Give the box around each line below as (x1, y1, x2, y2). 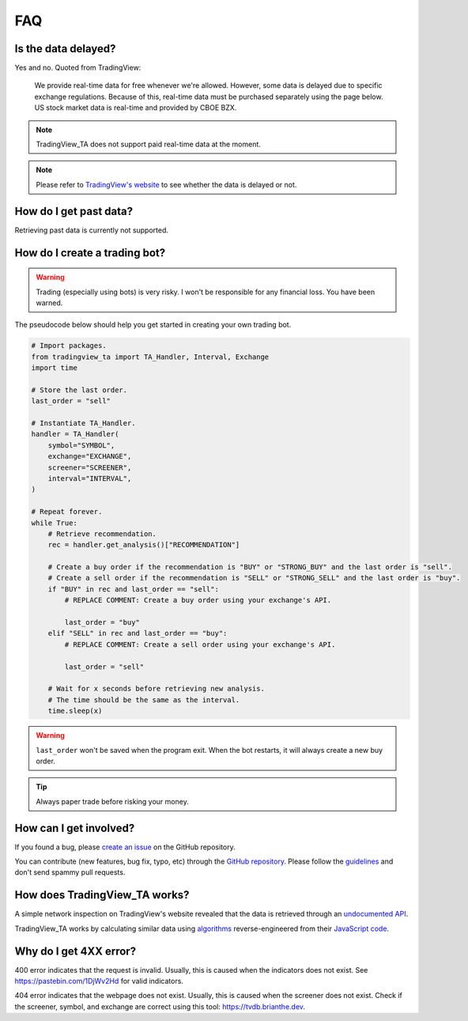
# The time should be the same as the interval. (47, 695, 240, 704)
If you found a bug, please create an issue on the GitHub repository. (14, 842, 236, 852)
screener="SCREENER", (47, 463, 132, 472)
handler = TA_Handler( (31, 429, 119, 439)
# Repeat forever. (31, 507, 103, 516)
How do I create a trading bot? (14, 246, 166, 259)
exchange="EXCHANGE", (47, 452, 132, 461)
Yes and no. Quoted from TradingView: (14, 63, 142, 73)
